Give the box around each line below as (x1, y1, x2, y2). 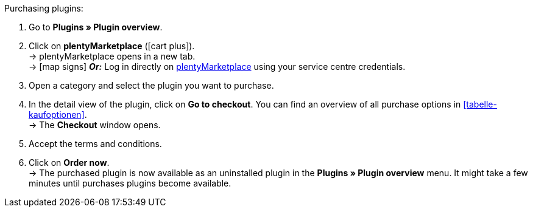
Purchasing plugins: (4, 3, 83, 13)
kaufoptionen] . (29, 109, 87, 120)
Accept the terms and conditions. (29, 138, 162, 149)
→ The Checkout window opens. (29, 120, 161, 130)
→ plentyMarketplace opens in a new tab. (29, 51, 196, 61)
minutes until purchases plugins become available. (29, 178, 231, 188)
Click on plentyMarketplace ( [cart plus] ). (29, 41, 195, 51)
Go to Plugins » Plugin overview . (29, 22, 163, 32)
